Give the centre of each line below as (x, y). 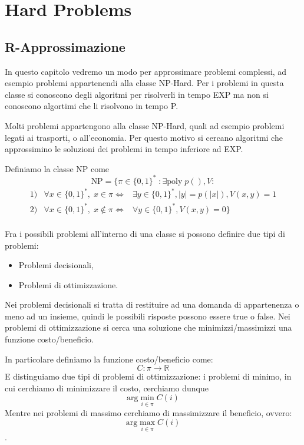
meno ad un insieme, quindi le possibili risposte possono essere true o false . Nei (148, 316)
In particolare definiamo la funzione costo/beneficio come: (109, 359)
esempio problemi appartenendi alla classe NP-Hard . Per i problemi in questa (144, 83)
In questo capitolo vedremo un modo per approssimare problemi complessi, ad (146, 71)
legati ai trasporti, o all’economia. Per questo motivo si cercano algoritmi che (144, 137)
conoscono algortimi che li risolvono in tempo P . (92, 106)
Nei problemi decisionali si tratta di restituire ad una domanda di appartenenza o (152, 304)
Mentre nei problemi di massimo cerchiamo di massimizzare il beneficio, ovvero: (148, 412)
